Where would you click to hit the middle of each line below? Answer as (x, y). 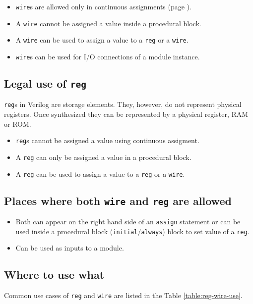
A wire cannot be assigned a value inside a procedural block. (108, 23)
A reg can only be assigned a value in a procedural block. (103, 157)
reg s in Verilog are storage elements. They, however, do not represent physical (123, 104)
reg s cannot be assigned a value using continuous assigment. (107, 140)
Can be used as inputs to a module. (70, 248)
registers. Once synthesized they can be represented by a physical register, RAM (126, 114)
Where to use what (54, 275)
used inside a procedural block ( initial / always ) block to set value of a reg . (132, 231)
